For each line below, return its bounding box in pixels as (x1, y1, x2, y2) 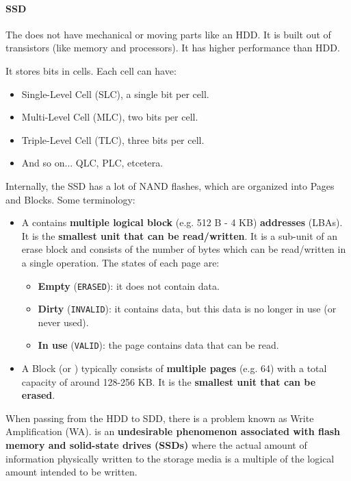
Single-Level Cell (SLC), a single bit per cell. (21, 86, 209, 101)
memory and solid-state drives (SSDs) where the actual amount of (5, 438, 307, 452)
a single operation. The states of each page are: (21, 255, 220, 269)
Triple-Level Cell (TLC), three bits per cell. (21, 132, 205, 147)
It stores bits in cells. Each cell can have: (5, 63, 177, 77)
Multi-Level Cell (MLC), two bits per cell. (21, 110, 198, 124)
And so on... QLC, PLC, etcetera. (21, 156, 164, 170)
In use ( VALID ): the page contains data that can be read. (38, 338, 279, 352)
